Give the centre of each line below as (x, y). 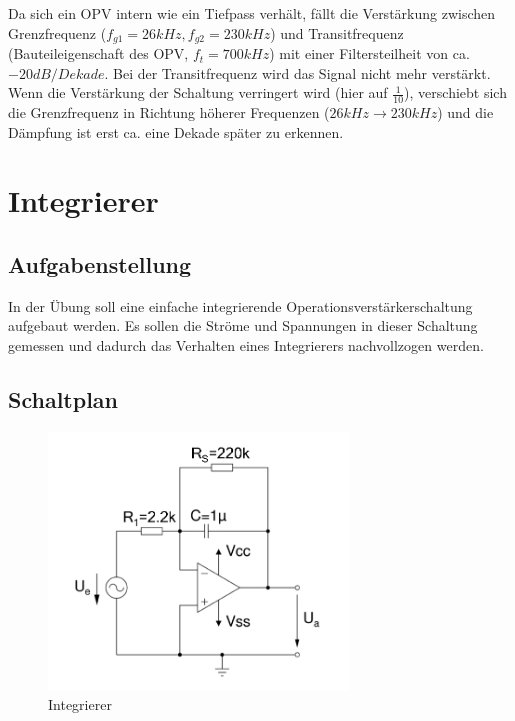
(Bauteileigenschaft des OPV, (98, 53)
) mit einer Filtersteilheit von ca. (369, 53)
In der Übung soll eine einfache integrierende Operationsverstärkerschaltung (240, 305)
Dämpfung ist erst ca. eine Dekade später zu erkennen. (176, 131)
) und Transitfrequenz (337, 32)
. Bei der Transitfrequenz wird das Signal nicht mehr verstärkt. (297, 72)
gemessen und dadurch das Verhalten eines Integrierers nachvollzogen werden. (246, 345)
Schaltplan (63, 399)
